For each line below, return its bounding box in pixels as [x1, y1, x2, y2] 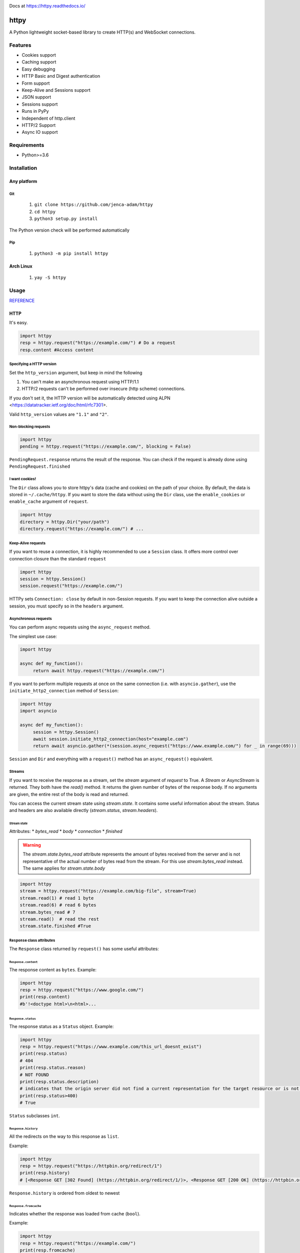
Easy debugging [21, 66, 55, 72]
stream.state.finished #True [19, 923, 91, 929]
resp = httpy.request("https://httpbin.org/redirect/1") [19, 1163, 162, 1169]
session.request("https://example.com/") [19, 583, 123, 589]
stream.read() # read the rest [19, 916, 99, 922]
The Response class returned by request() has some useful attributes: [9, 946, 159, 952]
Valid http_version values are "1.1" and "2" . [9, 411, 109, 417]
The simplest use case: [9, 633, 57, 639]
